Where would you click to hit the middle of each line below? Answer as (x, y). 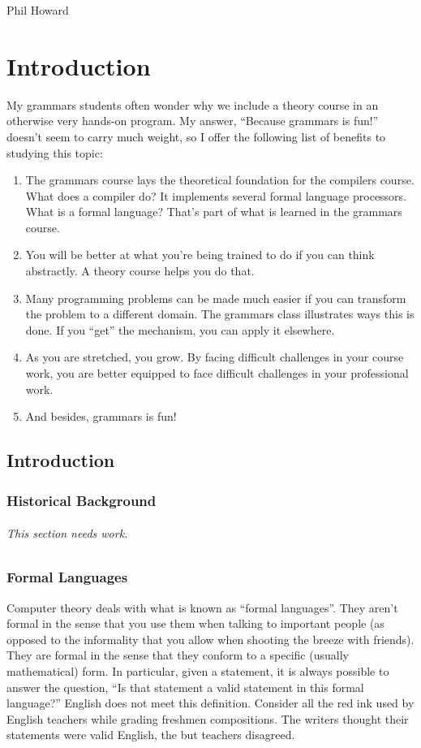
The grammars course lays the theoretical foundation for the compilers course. (220, 180)
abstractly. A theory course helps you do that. (140, 271)
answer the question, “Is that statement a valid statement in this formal (185, 687)
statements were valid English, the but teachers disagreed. (151, 735)
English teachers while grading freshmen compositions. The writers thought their (208, 718)
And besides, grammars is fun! (101, 416)
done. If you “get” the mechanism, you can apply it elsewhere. (180, 329)
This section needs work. (67, 533)
